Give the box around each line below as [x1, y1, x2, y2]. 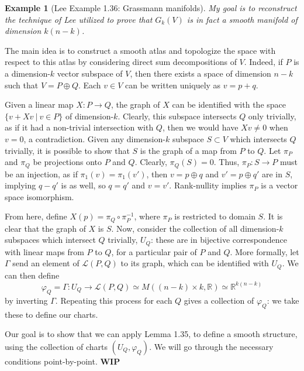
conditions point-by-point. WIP [5, 355, 120, 367]
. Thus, [213, 156, 240, 168]
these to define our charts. [5, 308, 98, 320]
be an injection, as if [5, 167, 78, 180]
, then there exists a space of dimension [130, 67, 271, 79]
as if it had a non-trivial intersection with [5, 121, 154, 133]
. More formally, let [230, 245, 299, 257]
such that [5, 78, 39, 91]
